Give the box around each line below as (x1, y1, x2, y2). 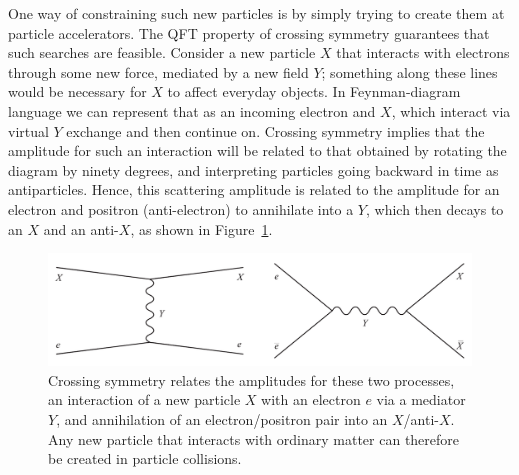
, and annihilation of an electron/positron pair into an (56, 408, 388, 429)
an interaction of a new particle (48, 389, 241, 410)
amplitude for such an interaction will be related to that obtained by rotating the (8, 140, 507, 161)
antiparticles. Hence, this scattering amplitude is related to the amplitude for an (8, 179, 500, 200)
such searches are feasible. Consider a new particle (8, 42, 316, 63)
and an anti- (43, 218, 119, 239)
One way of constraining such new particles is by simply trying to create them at (8, 3, 505, 23)
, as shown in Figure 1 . (130, 218, 273, 239)
